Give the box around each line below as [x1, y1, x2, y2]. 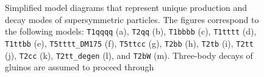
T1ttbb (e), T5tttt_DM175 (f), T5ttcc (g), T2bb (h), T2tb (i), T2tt [5, 37, 254, 50]
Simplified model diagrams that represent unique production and [5, 1, 248, 14]
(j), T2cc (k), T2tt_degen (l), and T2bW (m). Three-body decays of [5, 49, 253, 61]
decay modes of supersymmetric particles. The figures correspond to [5, 13, 259, 25]
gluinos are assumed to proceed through [5, 61, 154, 73]
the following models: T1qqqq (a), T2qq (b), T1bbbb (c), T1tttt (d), [5, 25, 257, 38]
